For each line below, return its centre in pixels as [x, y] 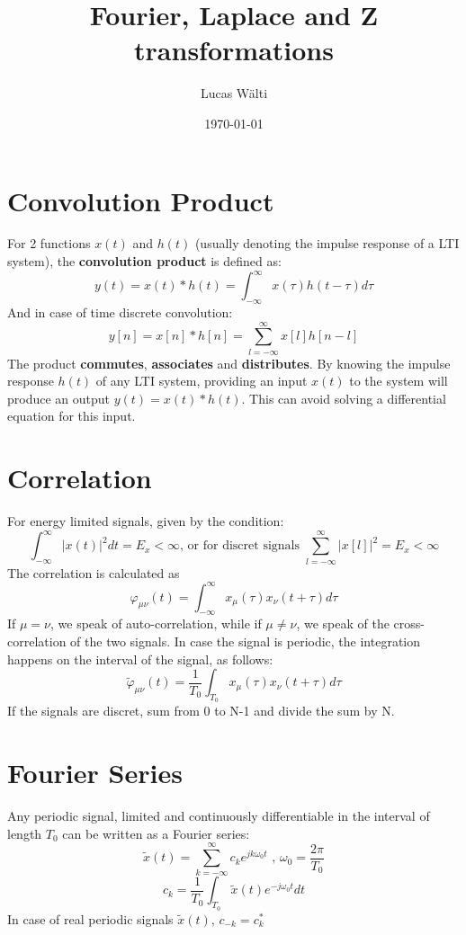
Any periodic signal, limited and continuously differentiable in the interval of [219, 816]
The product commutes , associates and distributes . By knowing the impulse [229, 363]
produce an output [59, 398]
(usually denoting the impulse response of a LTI [327, 243]
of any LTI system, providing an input [202, 381]
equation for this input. [72, 416]
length [25, 833]
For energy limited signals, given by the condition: [146, 521]
